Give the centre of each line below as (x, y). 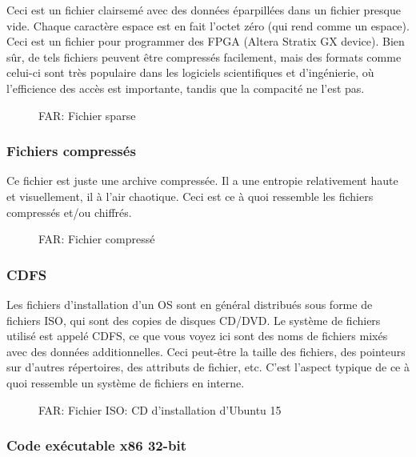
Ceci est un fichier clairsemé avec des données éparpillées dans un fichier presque (204, 10)
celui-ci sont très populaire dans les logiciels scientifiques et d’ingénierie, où (190, 72)
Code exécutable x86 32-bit (96, 445)
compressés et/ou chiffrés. (69, 212)
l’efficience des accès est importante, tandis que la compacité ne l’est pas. (186, 88)
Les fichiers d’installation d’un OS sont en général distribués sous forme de (190, 304)
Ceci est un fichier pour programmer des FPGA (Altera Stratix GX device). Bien (206, 41)
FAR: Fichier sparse (87, 115)
